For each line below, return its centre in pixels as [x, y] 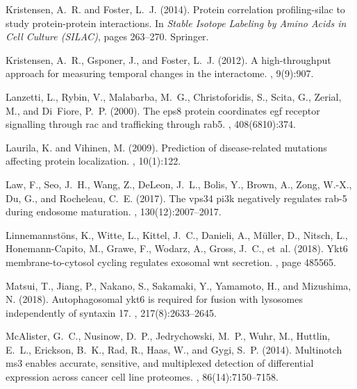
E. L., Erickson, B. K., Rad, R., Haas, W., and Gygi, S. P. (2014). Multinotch [174, 349]
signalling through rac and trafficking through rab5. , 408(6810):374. [151, 124]
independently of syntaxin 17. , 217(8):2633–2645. [111, 312]
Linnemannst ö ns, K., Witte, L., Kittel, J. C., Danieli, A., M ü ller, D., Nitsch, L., [177, 234]
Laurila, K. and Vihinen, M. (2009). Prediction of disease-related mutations [166, 147]
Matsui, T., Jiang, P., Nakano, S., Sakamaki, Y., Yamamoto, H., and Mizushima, [178, 285]
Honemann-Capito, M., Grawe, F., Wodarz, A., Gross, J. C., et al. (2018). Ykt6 [177, 248]
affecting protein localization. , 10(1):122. [93, 161]
